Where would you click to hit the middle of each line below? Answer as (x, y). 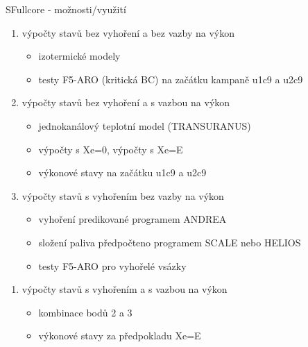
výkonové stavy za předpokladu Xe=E (120, 336)
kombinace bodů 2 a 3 (85, 312)
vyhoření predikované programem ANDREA (132, 219)
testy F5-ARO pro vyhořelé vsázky (112, 265)
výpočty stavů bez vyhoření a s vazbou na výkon (126, 102)
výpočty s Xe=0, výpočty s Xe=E (111, 149)
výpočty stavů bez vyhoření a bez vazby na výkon (128, 32)
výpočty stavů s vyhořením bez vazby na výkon (123, 195)
